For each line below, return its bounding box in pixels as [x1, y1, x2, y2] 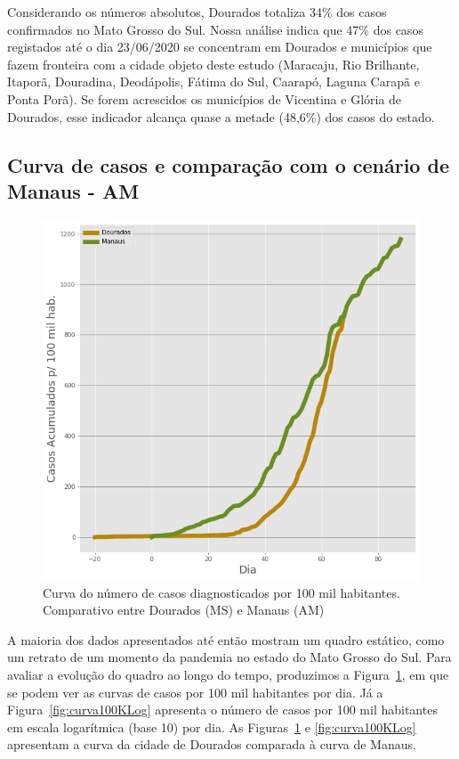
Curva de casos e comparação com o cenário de [7, 151, 449, 178]
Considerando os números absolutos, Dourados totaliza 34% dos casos [7, 3, 387, 20]
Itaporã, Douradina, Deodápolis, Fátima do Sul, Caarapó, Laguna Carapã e [7, 72, 420, 91]
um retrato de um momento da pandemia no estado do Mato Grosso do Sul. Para [7, 648, 452, 666]
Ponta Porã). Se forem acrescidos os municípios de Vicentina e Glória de [7, 89, 402, 108]
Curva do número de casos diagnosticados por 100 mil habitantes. [43, 583, 400, 601]
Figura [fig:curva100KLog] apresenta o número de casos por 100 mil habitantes [7, 700, 438, 719]
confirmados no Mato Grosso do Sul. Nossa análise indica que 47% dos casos [7, 20, 423, 38]
